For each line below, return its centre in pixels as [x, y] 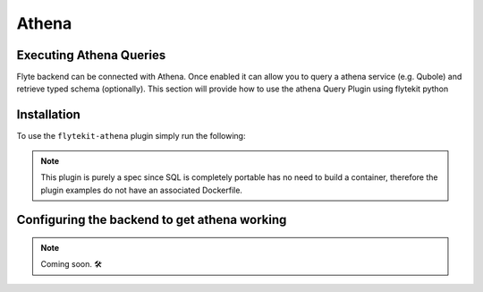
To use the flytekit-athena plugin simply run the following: [131, 136]
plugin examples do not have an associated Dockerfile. [142, 190]
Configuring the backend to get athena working [152, 220]
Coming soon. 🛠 [72, 264]
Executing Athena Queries [91, 55]
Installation [48, 115]
